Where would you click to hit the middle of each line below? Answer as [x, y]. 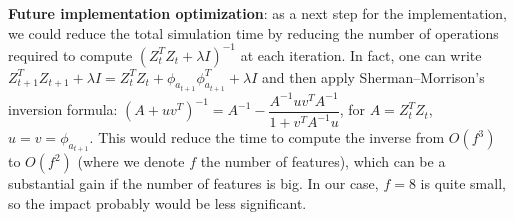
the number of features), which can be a [323, 161]
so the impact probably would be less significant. [157, 203]
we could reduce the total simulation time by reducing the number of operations [253, 32]
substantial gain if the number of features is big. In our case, [193, 183]
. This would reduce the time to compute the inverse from [267, 137]
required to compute [70, 54]
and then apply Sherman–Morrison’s [373, 76]
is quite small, [463, 183]
